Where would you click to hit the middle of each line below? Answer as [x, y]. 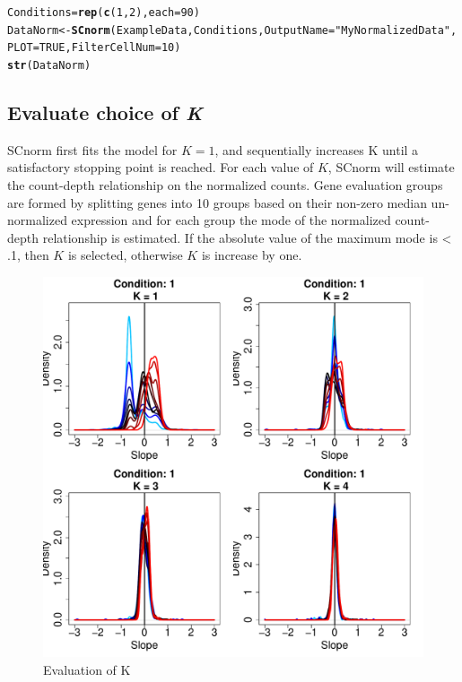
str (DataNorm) [49, 65]
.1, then [28, 255]
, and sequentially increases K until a [317, 149]
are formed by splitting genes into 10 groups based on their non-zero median [217, 202]
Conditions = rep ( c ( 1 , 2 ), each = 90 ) [104, 13]
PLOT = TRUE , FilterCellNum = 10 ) [94, 48]
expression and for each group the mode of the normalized [231, 220]
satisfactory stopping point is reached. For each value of [161, 167]
